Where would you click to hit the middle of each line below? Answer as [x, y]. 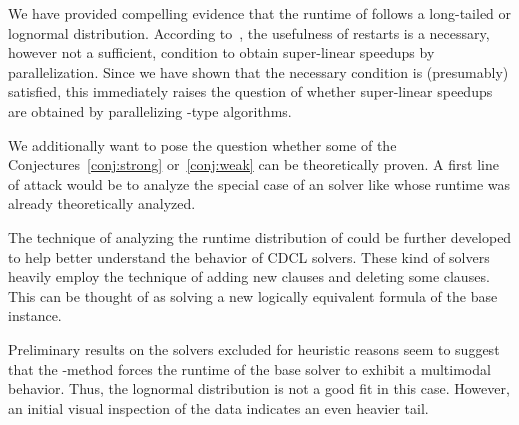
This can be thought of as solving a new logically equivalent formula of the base [253, 295]
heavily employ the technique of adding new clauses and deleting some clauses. [249, 276]
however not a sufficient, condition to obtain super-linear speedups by [221, 52]
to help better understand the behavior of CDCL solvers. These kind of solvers [249, 256]
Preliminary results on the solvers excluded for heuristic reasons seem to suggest [254, 348]
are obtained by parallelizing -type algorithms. [150, 110]
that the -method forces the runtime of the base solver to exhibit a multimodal [249, 368]
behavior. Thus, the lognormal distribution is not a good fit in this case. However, [259, 388]
